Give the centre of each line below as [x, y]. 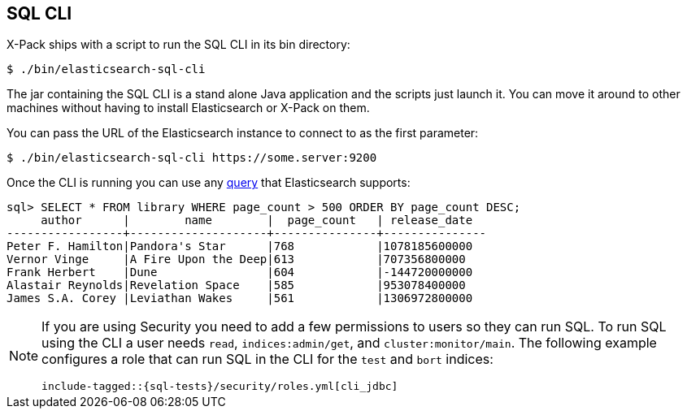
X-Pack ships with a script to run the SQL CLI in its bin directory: [178, 45]
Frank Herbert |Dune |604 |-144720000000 [240, 272]
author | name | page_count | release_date [257, 220]
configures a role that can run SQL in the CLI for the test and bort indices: [267, 359]
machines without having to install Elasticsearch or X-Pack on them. [188, 108]
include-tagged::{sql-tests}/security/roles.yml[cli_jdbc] [220, 387]
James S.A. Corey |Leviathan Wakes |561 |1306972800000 [240, 298]
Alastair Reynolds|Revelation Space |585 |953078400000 [236, 285]
